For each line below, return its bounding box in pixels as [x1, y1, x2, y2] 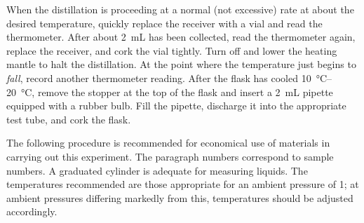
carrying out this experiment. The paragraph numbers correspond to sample [6, 149, 334, 163]
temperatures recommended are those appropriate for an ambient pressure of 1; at [6, 177, 359, 191]
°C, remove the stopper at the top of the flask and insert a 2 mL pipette [20, 84, 333, 99]
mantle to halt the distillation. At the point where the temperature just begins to [6, 57, 356, 72]
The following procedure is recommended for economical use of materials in [6, 135, 330, 150]
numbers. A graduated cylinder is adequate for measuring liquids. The [6, 163, 308, 177]
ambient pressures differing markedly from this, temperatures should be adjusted [6, 190, 353, 205]
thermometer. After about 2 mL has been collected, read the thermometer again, [6, 29, 356, 44]
